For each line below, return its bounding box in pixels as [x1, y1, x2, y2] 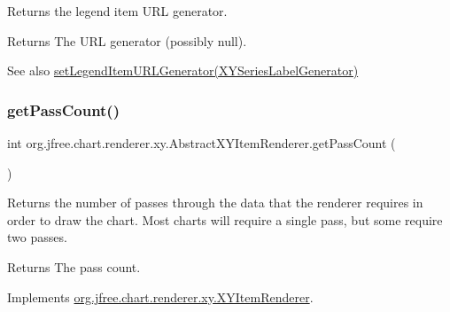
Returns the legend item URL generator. [7, 2, 228, 19]
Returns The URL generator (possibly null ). [7, 31, 247, 50]
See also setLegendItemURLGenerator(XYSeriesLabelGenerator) [7, 61, 359, 80]
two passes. [7, 228, 67, 246]
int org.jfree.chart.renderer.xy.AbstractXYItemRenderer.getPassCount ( [7, 134, 396, 152]
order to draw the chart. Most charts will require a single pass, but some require [7, 210, 443, 229]
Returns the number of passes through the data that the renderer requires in [7, 193, 423, 212]
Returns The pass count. [7, 257, 141, 276]
